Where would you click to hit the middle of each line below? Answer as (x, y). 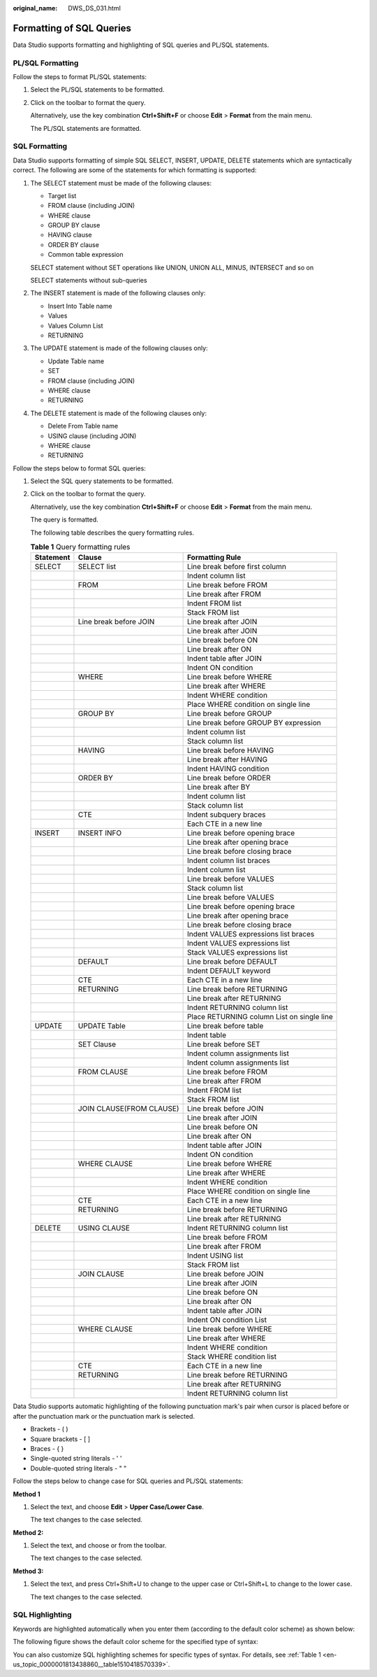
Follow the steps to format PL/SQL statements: (80, 77)
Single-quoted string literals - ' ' (76, 1459)
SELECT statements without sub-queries (89, 281)
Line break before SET (224, 1044)
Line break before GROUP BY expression (254, 723)
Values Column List (76, 325)
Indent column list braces (228, 861)
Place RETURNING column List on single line (260, 1017)
